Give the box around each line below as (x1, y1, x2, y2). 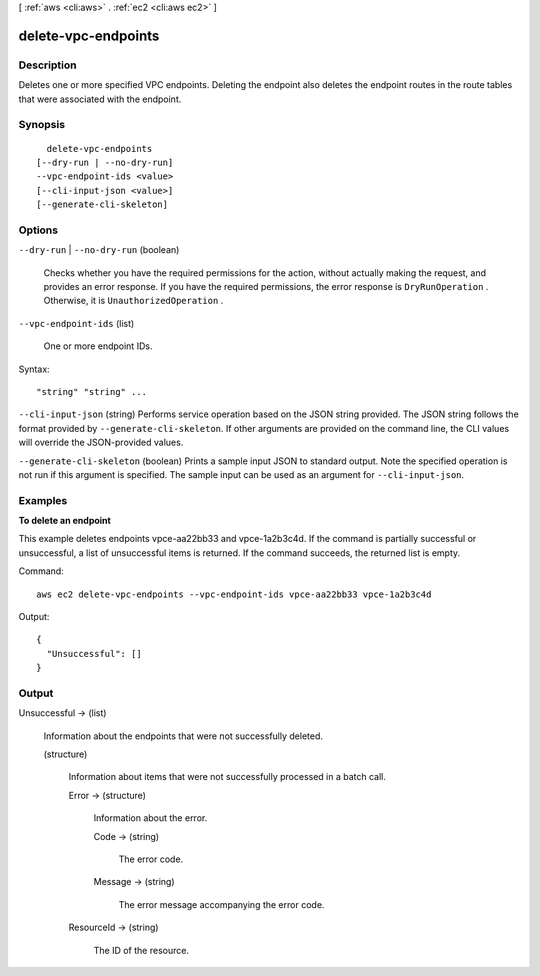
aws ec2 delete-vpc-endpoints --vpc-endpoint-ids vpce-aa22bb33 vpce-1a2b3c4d (36, 588, 432, 600)
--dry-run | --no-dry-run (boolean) (18, 244, 180, 256)
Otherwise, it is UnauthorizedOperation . (43, 295, 224, 307)
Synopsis (18, 118, 65, 132)
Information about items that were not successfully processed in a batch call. (68, 771, 387, 783)
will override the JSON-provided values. (18, 436, 184, 449)
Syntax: (18, 363, 50, 375)
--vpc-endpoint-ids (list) (18, 317, 135, 329)
